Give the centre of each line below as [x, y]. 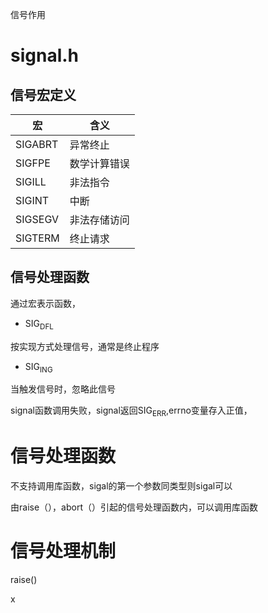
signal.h [45, 55]
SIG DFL [39, 324]
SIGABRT [37, 144]
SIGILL [31, 181]
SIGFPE [33, 163]
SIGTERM [37, 238]
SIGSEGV [37, 219]
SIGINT [32, 200]
